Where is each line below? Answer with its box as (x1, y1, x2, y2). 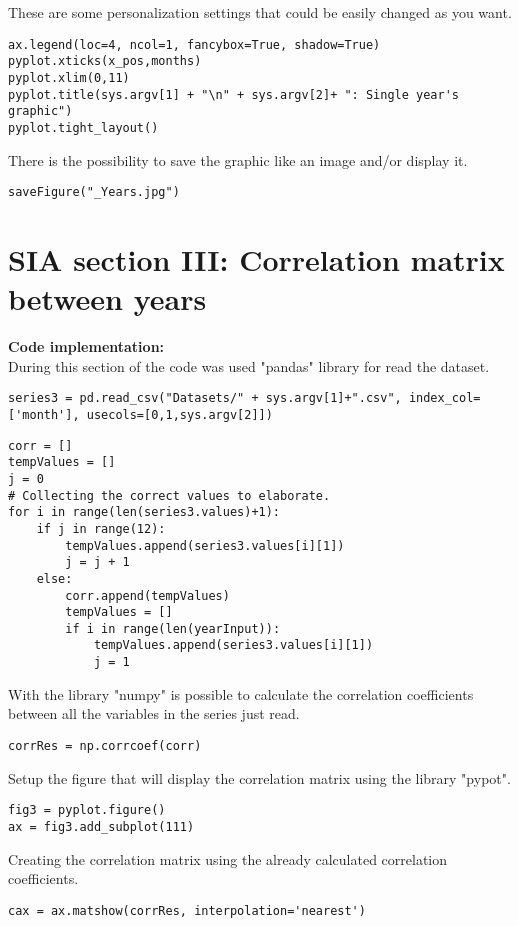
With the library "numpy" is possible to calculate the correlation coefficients (8, 683, 474, 704)
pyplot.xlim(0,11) (8, 70, 130, 85)
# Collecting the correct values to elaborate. (8, 488, 331, 503)
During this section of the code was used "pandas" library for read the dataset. (8, 355, 490, 376)
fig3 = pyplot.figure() (8, 803, 166, 818)
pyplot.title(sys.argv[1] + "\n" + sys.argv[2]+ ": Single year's (8, 87, 460, 102)
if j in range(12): (36, 521, 166, 536)
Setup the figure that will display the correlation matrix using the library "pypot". (8, 767, 511, 788)
